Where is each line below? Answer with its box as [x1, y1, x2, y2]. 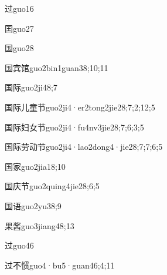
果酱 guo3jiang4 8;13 [5, 219, 74, 232]
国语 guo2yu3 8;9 [5, 199, 62, 212]
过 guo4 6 [5, 239, 34, 251]
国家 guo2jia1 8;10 [5, 160, 66, 172]
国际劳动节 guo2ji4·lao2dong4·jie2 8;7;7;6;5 [5, 140, 163, 153]
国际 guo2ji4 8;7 [5, 81, 57, 93]
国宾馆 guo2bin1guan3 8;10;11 [5, 61, 108, 73]
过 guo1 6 [5, 2, 34, 14]
